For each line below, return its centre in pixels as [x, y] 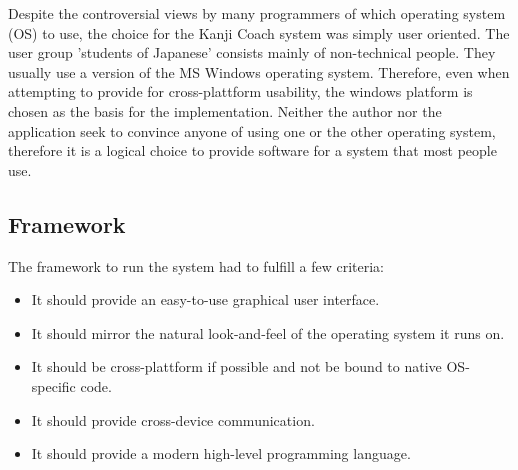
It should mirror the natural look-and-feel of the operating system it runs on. [268, 332]
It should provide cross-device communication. [173, 419]
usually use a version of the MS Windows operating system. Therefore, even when [259, 71]
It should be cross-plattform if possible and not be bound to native [236, 366]
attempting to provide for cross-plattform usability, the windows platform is [240, 91]
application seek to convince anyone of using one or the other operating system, [252, 130]
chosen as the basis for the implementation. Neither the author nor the [225, 110]
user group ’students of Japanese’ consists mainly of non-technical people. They [252, 52]
